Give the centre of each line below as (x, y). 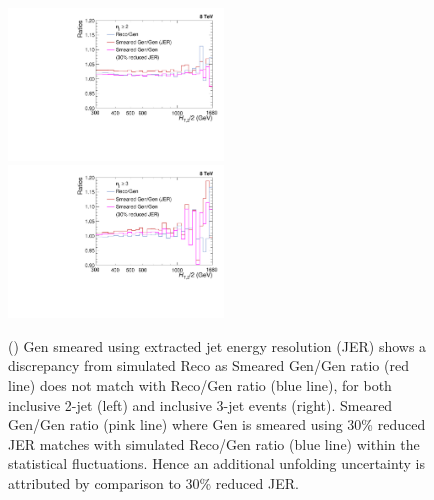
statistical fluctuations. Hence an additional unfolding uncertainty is (216, 463)
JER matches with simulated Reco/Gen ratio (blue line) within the (214, 443)
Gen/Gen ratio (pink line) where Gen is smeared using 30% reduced (217, 424)
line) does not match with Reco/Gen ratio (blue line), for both (200, 385)
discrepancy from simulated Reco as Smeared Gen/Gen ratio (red (208, 365)
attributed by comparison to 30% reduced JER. (153, 482)
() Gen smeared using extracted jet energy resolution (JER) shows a (217, 345)
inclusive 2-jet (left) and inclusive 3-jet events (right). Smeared (200, 404)
